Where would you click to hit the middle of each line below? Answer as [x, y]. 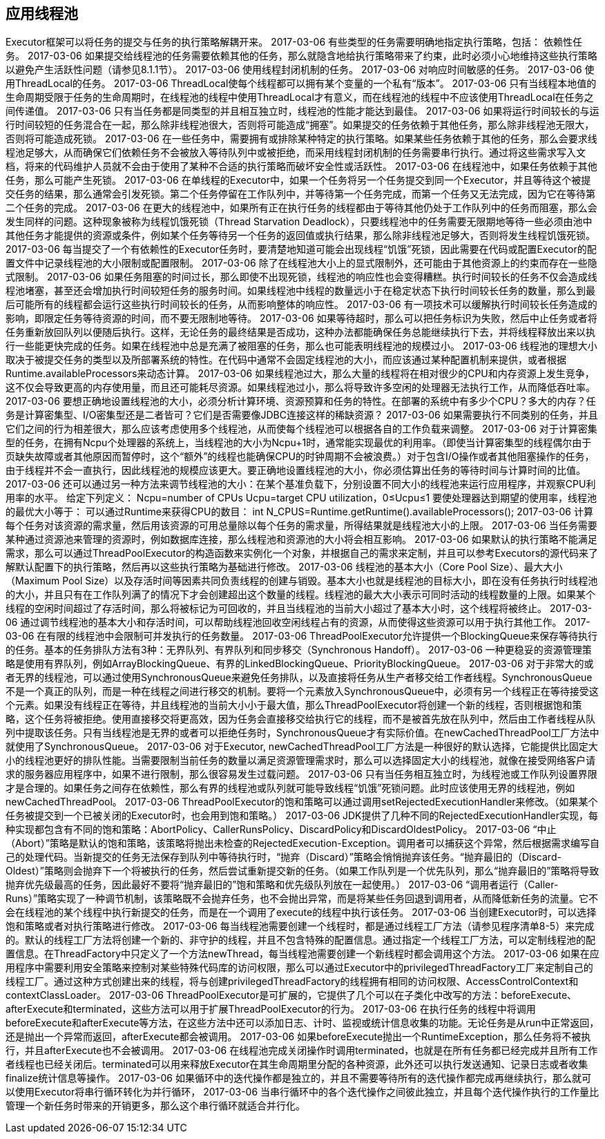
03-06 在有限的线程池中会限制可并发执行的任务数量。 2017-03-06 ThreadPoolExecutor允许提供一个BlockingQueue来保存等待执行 [301, 636]
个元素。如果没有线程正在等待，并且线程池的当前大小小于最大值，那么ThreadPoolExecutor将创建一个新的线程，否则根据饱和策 [294, 705]
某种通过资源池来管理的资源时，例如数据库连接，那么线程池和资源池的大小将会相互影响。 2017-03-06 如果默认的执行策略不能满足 [301, 539]
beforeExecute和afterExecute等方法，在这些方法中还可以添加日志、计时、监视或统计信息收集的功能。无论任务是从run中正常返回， [302, 1023]
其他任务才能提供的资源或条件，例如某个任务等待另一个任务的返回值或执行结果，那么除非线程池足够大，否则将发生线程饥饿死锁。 [300, 236]
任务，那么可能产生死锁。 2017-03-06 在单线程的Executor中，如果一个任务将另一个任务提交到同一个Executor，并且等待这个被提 [298, 180]
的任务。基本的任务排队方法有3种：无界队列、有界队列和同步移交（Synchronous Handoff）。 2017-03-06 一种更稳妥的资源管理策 [299, 650]
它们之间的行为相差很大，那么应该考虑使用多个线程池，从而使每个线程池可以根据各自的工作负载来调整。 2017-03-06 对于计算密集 [301, 429]
